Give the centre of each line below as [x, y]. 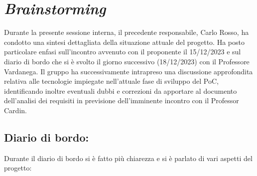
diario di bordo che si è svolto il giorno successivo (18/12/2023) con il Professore [127, 61]
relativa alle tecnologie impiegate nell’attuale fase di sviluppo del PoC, [111, 81]
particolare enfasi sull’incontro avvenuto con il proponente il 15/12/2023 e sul [123, 52]
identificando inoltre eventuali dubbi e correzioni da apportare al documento [121, 90]
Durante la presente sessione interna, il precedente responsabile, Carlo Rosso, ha [127, 32]
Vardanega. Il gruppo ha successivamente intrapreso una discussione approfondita [128, 71]
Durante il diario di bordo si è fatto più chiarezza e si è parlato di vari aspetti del [128, 158]
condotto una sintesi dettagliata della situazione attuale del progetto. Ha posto [124, 42]
